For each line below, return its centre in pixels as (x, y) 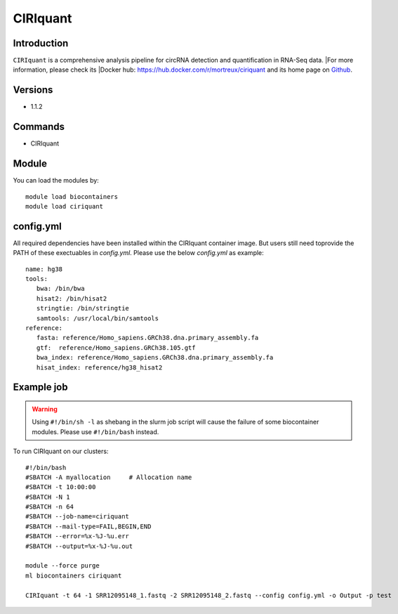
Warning (45, 409)
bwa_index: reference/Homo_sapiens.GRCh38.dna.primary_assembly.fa (155, 358)
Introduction (41, 43)
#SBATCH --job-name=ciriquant (78, 517)
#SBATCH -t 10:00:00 (61, 487)
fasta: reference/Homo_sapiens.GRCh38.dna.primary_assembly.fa (147, 338)
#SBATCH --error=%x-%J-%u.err (78, 536)
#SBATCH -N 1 (48, 497)
